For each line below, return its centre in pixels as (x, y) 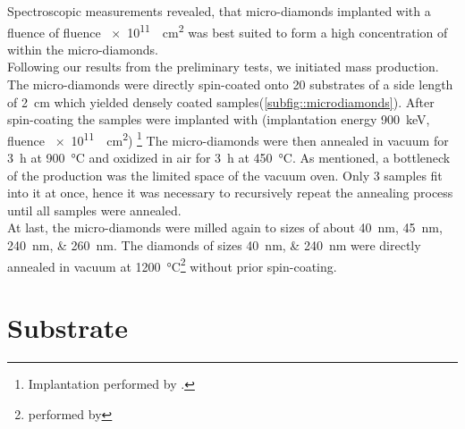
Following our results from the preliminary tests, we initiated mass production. (223, 67)
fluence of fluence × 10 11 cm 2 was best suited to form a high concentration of (228, 30)
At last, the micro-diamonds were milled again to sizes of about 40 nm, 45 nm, (225, 227)
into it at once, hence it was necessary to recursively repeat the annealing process (230, 193)
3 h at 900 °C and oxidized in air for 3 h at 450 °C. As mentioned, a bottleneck (229, 158)
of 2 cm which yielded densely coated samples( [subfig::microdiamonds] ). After (221, 101)
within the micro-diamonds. (83, 49)
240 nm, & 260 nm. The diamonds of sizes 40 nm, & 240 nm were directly (214, 245)
